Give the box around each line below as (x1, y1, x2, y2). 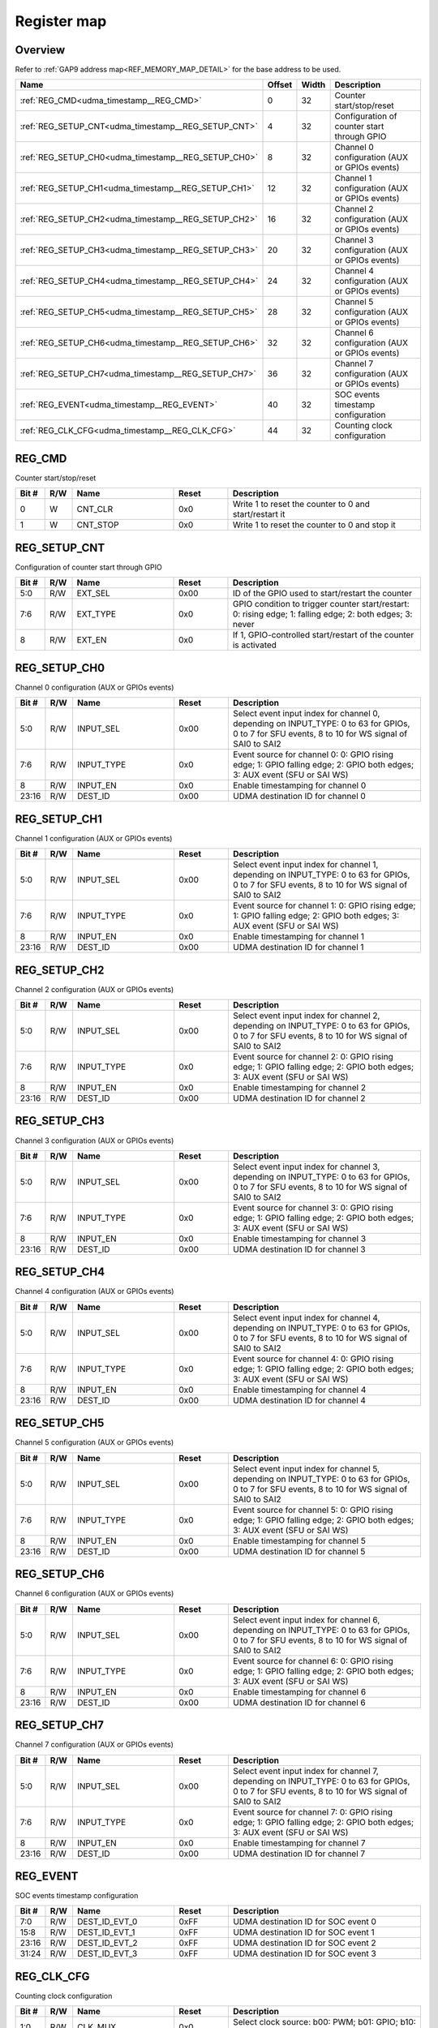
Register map (15, 12, 107, 30)
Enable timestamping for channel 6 (232, 1686, 367, 1697)
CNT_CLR (76, 504, 114, 515)
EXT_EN (76, 634, 107, 646)
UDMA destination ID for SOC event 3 (232, 1948, 376, 1959)
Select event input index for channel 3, (232, 1161, 380, 1172)
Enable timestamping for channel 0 (232, 780, 367, 791)
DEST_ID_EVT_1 (77, 1927, 135, 1938)
